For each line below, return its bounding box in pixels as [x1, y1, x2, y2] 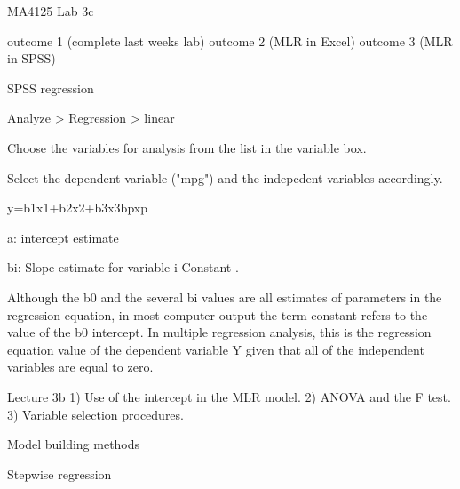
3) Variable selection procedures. [7, 405, 184, 423]
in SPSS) [7, 49, 56, 68]
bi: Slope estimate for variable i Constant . [7, 258, 239, 277]
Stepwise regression [7, 464, 112, 483]
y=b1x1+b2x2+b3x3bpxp [7, 198, 147, 217]
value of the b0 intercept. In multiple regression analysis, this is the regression [7, 323, 432, 341]
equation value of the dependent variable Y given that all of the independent [7, 340, 424, 358]
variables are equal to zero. [7, 357, 154, 376]
